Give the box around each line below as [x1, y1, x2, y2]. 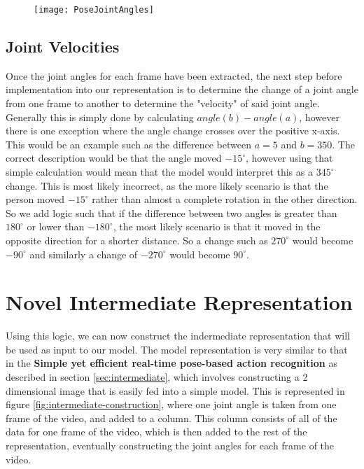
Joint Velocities [6, 36, 120, 57]
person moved [6, 192, 65, 206]
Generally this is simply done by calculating [6, 109, 194, 124]
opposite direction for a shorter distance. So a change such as [6, 232, 268, 247]
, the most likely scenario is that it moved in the [113, 219, 321, 234]
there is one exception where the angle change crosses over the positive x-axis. [6, 123, 340, 138]
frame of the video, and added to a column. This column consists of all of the [6, 410, 337, 425]
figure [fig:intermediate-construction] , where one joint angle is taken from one [6, 397, 337, 412]
